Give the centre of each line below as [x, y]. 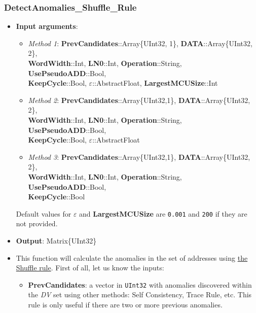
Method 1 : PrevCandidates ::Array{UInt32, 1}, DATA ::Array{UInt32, [140, 43]
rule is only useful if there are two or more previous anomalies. [125, 304]
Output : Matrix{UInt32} [56, 240]
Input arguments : [47, 26]
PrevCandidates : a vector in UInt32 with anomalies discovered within [140, 284]
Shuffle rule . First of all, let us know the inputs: [90, 268]
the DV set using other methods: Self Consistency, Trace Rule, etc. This [140, 294]
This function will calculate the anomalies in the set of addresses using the [132, 257]
